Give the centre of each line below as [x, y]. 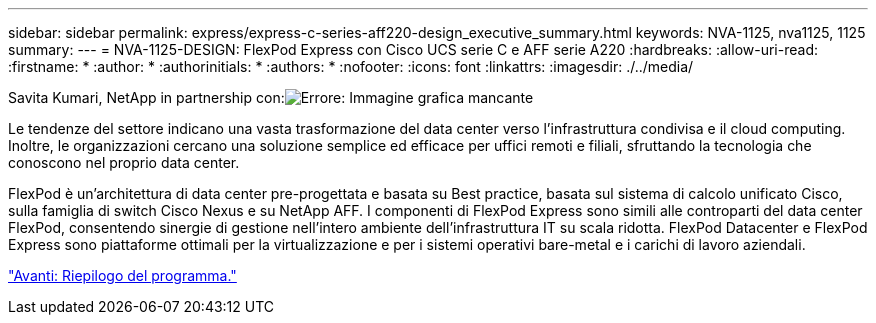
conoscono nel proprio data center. [124, 162]
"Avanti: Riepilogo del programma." [122, 275]
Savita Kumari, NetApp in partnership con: [146, 97]
